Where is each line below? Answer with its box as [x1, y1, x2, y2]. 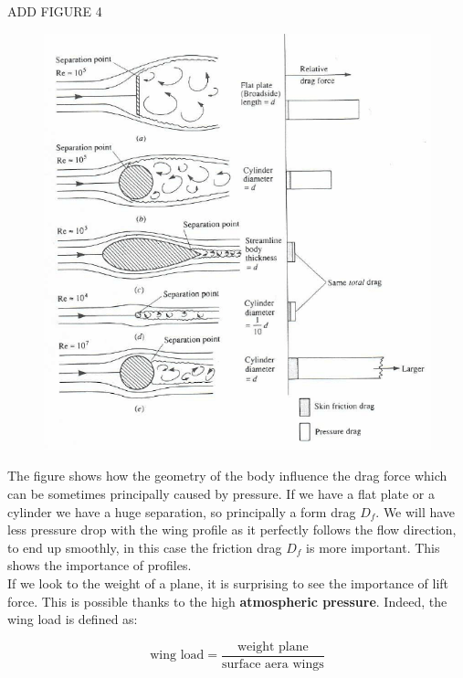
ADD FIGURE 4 [7, 2, 102, 20]
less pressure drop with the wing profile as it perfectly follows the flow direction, [7, 520, 457, 539]
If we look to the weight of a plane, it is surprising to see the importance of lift [7, 573, 449, 592]
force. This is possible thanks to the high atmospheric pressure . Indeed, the [7, 591, 447, 610]
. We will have [375, 502, 456, 521]
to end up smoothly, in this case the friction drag [7, 537, 282, 556]
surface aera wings [221, 657, 324, 671]
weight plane [237, 640, 309, 653]
